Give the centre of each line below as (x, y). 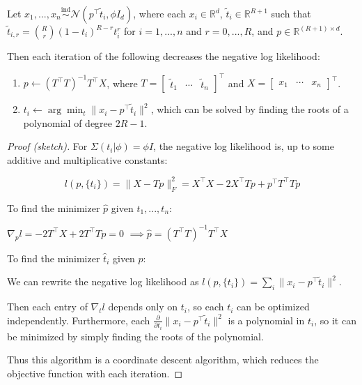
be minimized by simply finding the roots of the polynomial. (135, 336)
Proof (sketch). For (47, 146)
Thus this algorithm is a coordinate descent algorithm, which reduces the (163, 360)
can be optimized (273, 307)
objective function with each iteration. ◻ (95, 373)
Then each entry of (47, 307)
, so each (206, 307)
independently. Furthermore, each (79, 320)
